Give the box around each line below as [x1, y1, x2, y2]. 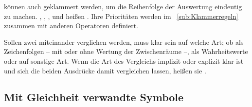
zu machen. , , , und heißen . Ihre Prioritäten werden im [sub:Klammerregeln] [4, 11, 238, 21]
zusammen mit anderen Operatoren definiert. [4, 20, 138, 31]
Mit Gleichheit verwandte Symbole [4, 89, 184, 104]
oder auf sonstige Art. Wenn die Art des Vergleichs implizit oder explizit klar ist [4, 55, 244, 66]
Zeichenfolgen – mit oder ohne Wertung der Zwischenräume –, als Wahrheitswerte [4, 46, 248, 56]
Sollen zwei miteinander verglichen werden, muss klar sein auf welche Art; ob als [4, 36, 244, 47]
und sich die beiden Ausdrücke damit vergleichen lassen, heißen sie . [4, 65, 206, 75]
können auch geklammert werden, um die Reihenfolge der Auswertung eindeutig [4, 1, 242, 11]
